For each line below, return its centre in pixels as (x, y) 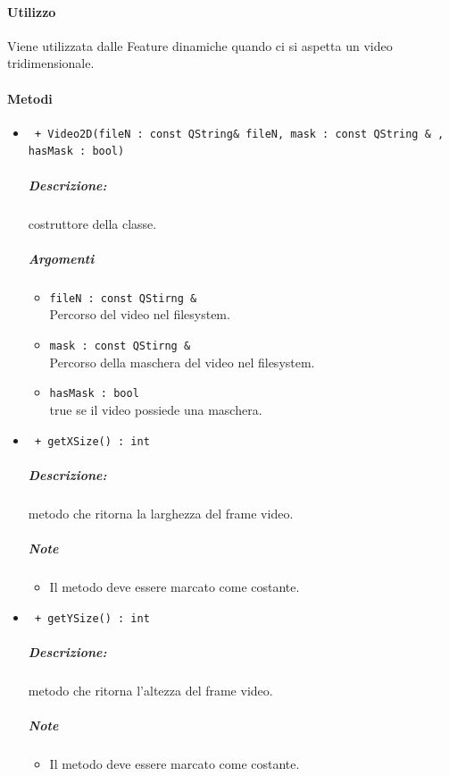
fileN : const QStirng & (123, 298)
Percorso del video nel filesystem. (140, 314)
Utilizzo (32, 11)
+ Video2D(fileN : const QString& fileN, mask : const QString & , (239, 134)
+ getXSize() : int (92, 441)
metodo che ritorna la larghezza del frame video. (161, 513)
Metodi (30, 98)
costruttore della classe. (92, 223)
